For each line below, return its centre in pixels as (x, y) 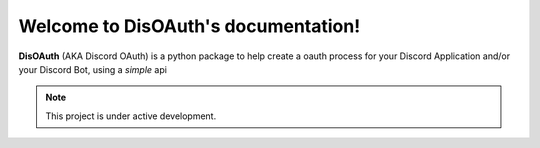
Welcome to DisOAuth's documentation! (189, 26)
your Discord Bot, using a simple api (92, 69)
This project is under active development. (131, 116)
